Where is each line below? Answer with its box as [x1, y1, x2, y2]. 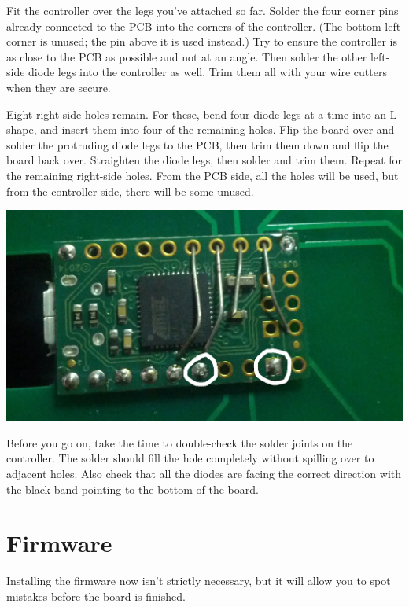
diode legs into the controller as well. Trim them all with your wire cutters [28, 64, 387, 80]
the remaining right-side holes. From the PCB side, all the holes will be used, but [6, 167, 399, 183]
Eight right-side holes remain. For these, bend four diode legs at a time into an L [6, 105, 397, 122]
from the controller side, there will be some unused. [6, 182, 254, 199]
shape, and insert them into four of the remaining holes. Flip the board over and [6, 121, 395, 138]
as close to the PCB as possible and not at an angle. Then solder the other [6, 48, 367, 64]
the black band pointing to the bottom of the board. [6, 480, 259, 497]
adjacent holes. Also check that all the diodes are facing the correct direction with [6, 465, 402, 481]
